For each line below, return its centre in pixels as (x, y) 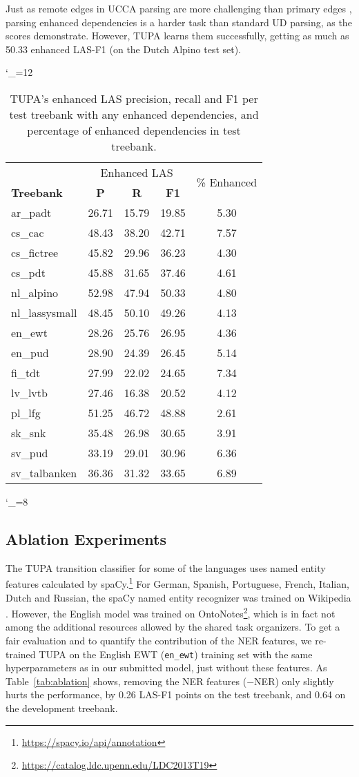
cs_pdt (28, 272)
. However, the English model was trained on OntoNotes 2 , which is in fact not (171, 612)
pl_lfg (26, 412)
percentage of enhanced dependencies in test (134, 130)
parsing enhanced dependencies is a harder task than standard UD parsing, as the (179, 22)
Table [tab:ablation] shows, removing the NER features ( (126, 681)
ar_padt (31, 212)
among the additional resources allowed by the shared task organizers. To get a (173, 627)
